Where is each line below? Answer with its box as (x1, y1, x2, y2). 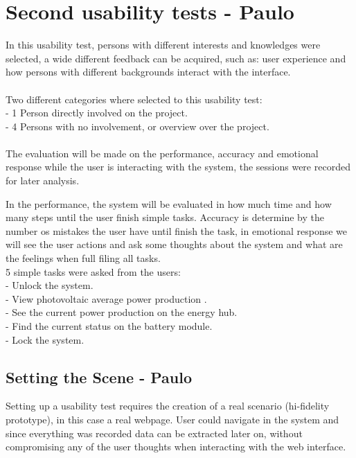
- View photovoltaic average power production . (6, 291, 207, 306)
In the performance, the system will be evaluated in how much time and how (6, 196, 332, 211)
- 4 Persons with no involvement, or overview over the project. (6, 118, 269, 133)
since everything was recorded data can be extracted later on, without (6, 425, 303, 440)
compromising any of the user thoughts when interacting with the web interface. (6, 439, 346, 454)
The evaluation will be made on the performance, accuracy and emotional (6, 146, 319, 160)
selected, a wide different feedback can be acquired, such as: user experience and (6, 51, 346, 65)
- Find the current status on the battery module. (6, 319, 213, 333)
